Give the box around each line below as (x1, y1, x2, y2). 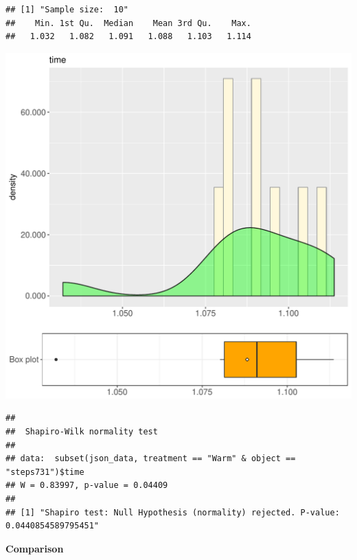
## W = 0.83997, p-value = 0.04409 (5, 480, 168, 491)
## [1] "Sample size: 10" (5, 5, 128, 14)
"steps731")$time (5, 467, 84, 477)
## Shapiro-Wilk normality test (5, 426, 158, 436)
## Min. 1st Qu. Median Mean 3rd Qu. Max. (5, 18, 251, 28)
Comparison (5, 541, 64, 555)
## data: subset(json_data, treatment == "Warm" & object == (5, 454, 296, 464)
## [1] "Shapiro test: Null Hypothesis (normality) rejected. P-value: (5, 507, 340, 517)
